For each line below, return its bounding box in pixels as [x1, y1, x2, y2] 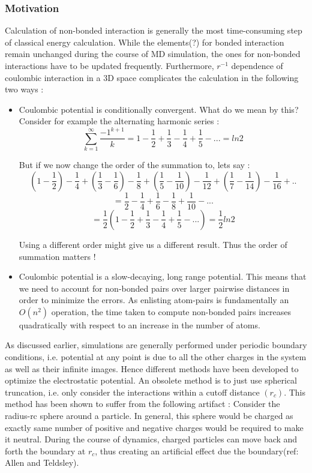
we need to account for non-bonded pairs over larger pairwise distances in [19, 282, 290, 294]
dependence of [231, 59, 283, 71]
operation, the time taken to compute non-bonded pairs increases [51, 305, 292, 318]
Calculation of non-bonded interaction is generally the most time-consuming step [5, 24, 302, 37]
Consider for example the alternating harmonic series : [19, 115, 220, 127]
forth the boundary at [5, 444, 86, 457]
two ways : [5, 83, 44, 95]
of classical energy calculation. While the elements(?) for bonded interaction [5, 35, 284, 48]
